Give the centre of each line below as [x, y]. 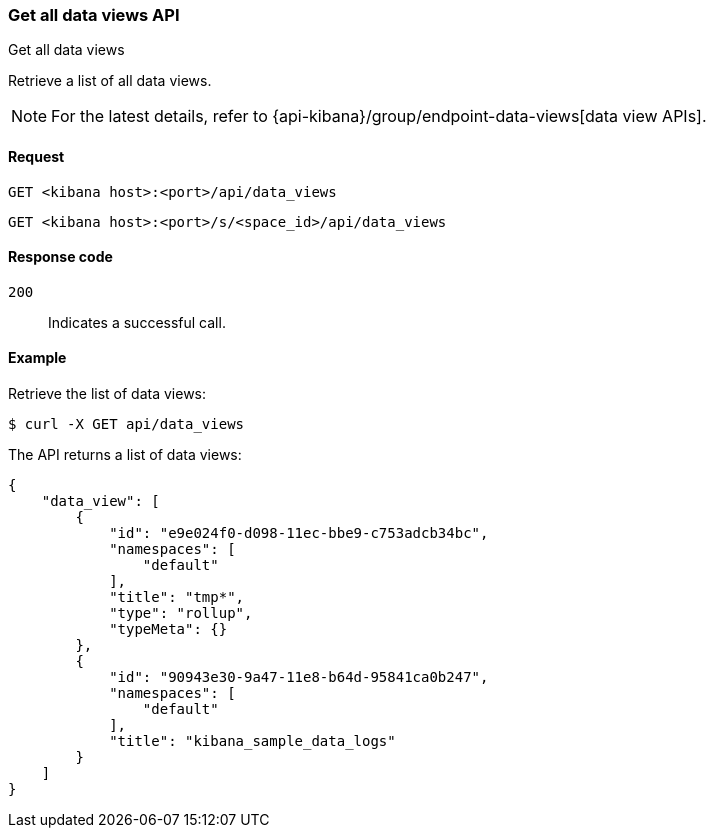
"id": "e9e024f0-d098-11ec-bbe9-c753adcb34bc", [299, 533]
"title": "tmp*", [177, 597]
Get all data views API [94, 15]
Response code [60, 257]
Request [36, 156]
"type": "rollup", [181, 613]
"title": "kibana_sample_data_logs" [252, 741]
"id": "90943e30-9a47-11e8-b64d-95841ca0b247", [299, 677]
